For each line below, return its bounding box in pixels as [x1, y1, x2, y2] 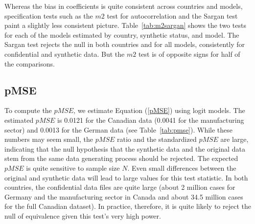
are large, [220, 134, 249, 144]
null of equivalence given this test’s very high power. [4, 210, 161, 221]
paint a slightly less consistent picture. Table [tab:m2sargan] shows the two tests [4, 20, 246, 30]
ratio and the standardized [116, 134, 197, 144]
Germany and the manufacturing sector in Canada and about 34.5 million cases [4, 191, 243, 202]
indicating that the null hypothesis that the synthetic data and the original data [4, 143, 245, 154]
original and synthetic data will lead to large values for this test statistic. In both [4, 172, 248, 182]
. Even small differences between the [127, 162, 236, 173]
